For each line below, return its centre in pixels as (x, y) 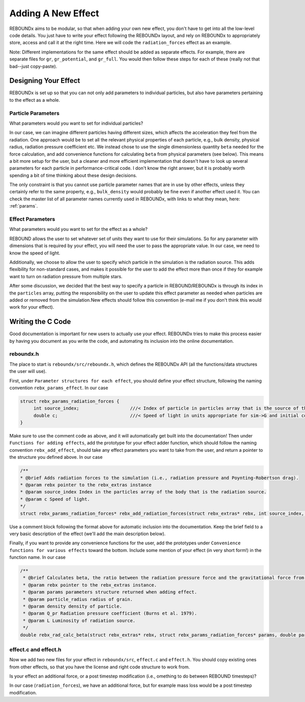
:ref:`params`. (24, 206)
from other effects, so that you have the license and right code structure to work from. (100, 667)
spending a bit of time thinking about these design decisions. (73, 175)
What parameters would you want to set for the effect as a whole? (79, 229)
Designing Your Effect (45, 81)
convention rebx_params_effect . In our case (59, 388)
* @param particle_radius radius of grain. (78, 599)
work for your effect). (32, 307)
